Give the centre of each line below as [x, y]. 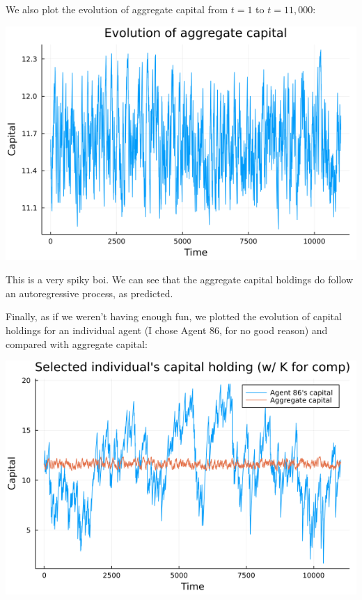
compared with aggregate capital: [77, 344]
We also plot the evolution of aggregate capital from [117, 9]
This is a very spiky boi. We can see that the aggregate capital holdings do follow [179, 279]
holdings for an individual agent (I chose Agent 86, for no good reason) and [167, 330]
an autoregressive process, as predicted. [89, 293]
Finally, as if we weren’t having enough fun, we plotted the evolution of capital [174, 316]
